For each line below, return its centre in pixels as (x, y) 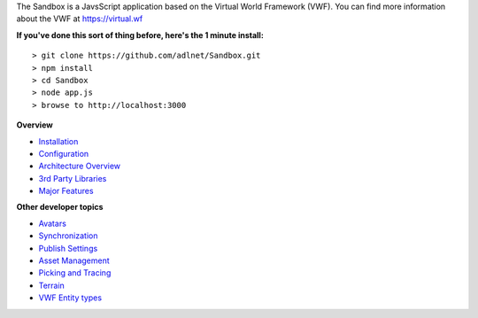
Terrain (52, 285)
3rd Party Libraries (73, 178)
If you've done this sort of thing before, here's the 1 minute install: (140, 35)
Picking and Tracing (75, 273)
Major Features (66, 191)
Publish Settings (68, 248)
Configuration (64, 153)
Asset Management (74, 260)
